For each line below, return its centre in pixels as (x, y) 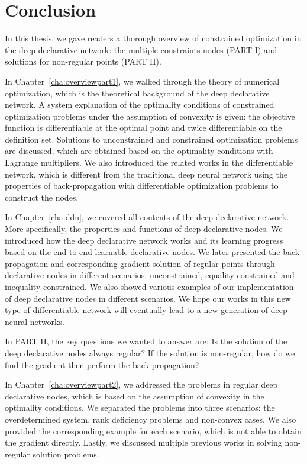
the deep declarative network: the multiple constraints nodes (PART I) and (141, 49)
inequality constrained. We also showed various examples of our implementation (149, 286)
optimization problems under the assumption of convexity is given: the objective (150, 116)
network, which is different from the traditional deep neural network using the (146, 174)
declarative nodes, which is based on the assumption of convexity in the (135, 396)
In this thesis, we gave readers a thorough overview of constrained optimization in (153, 38)
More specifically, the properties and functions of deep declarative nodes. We (144, 229)
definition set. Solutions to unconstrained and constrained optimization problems (151, 139)
